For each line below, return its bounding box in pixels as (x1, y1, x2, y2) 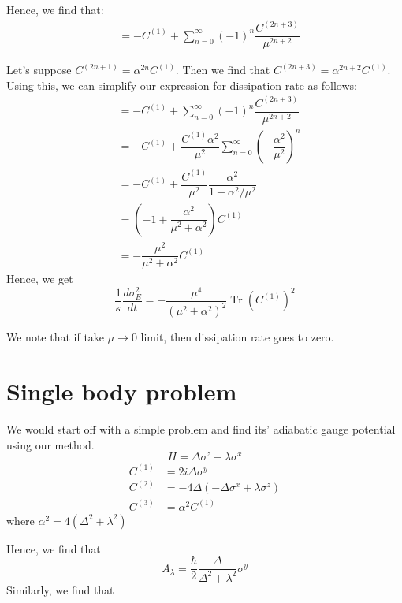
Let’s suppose (6, 61, 72, 78)
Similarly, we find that (6, 581, 114, 597)
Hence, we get (6, 270, 73, 287)
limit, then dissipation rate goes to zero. (140, 329, 334, 345)
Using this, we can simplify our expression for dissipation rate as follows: (6, 76, 357, 93)
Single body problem (6, 375, 237, 408)
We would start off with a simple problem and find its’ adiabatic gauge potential (6, 421, 396, 437)
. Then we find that (175, 61, 270, 78)
